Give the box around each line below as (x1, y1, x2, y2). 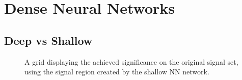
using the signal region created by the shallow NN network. (24, 66, 209, 77)
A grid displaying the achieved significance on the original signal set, (24, 56, 238, 67)
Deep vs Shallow (4, 32, 93, 48)
